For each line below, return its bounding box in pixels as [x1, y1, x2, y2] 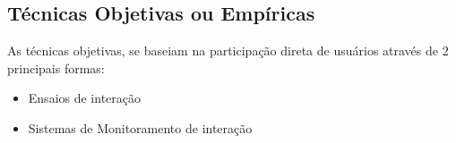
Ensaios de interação [28, 88, 142, 107]
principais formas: [7, 58, 105, 77]
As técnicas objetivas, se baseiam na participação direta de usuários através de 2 [7, 41, 449, 60]
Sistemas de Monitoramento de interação [28, 118, 253, 137]
